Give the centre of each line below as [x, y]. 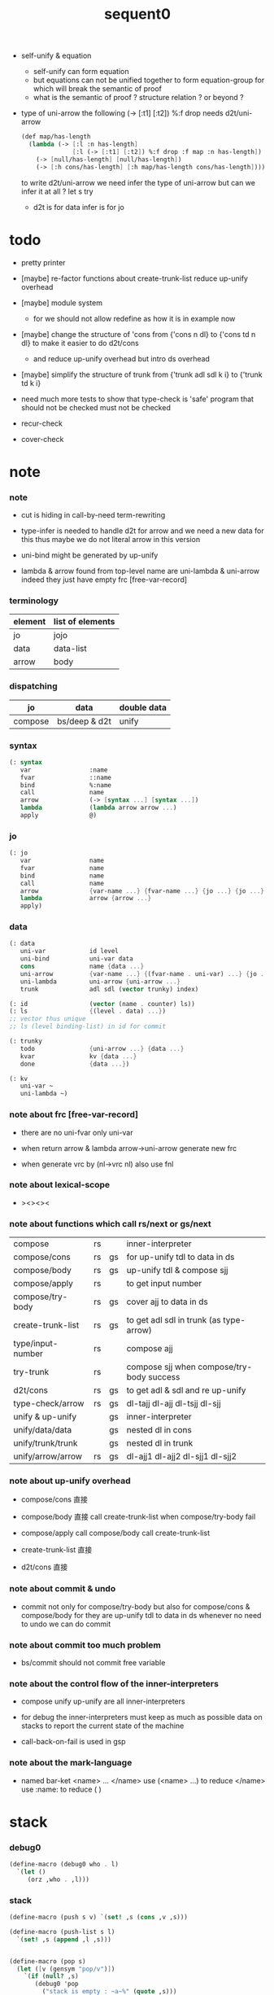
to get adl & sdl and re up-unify [186, 1390]
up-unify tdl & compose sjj [177, 1271]
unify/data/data [43, 1430]
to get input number [164, 1284]
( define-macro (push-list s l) [62, 1932]
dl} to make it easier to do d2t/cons [80, 343]
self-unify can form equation [81, 72]
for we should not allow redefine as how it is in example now [134, 318]
